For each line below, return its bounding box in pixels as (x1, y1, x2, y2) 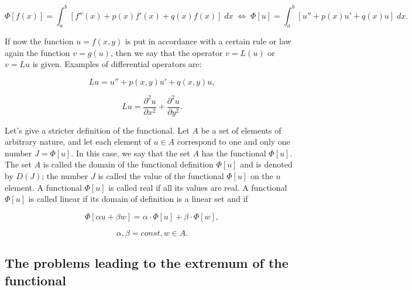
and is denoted (240, 158, 293, 170)
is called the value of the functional (98, 170, 224, 182)
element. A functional (5, 181, 82, 193)
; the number (42, 170, 88, 182)
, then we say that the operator (110, 46, 223, 58)
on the (250, 170, 273, 182)
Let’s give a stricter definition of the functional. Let (5, 124, 190, 136)
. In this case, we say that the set (71, 146, 190, 159)
